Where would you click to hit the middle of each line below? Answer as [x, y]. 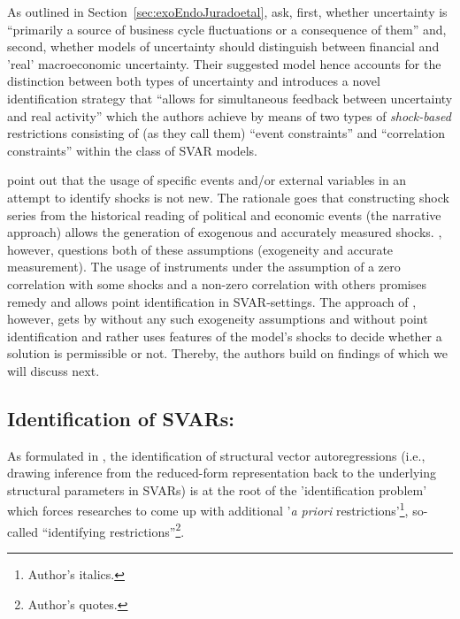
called [23, 531]
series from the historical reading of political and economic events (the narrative [224, 214]
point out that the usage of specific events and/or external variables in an [207, 180]
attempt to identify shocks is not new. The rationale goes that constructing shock [228, 197]
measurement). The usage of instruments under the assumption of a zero [204, 267]
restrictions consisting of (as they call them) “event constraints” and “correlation [226, 133]
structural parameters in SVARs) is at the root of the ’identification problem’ [217, 489]
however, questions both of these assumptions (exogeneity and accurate [200, 249]
